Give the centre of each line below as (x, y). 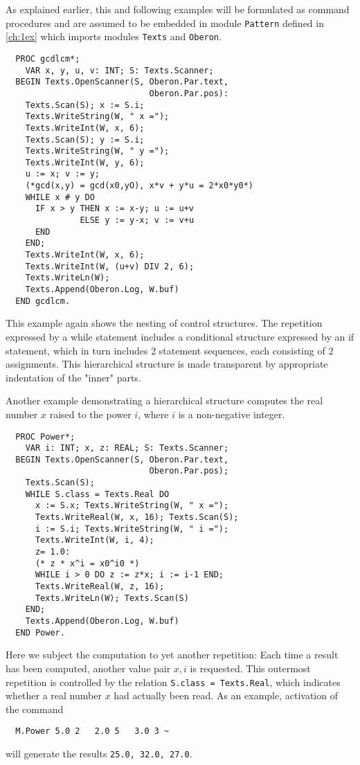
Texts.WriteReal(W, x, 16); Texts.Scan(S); (137, 517)
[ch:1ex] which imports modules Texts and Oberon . (114, 36)
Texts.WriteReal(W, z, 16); (100, 587)
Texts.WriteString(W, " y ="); (97, 151)
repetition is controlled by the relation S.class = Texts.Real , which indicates (173, 682)
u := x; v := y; (63, 174)
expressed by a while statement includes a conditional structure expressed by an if (180, 336)
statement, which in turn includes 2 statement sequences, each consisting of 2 (170, 350)
